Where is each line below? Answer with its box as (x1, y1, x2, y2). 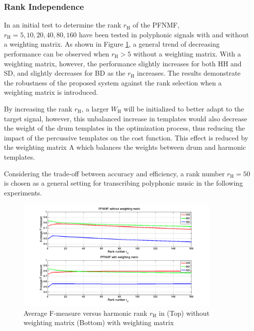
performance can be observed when (4, 49, 109, 58)
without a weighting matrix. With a (133, 49, 241, 58)
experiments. (4, 187, 42, 197)
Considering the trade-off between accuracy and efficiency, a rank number (4, 168, 225, 178)
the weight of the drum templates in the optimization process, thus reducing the (4, 123, 245, 133)
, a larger (81, 103, 109, 113)
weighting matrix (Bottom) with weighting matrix (24, 317, 174, 328)
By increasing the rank (4, 103, 73, 113)
